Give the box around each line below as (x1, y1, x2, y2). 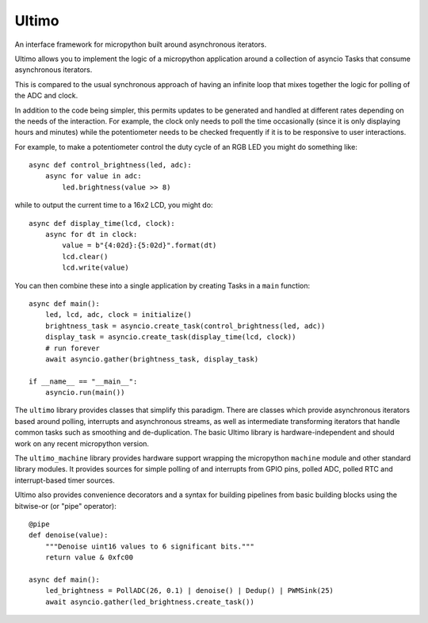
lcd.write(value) (62, 263, 130, 273)
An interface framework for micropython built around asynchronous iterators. (14, 40, 267, 49)
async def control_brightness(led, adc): (29, 161, 192, 170)
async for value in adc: (44, 171, 142, 181)
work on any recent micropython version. (14, 438, 150, 448)
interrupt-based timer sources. (14, 476, 115, 485)
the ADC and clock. (14, 91, 78, 101)
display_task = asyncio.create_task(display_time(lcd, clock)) (44, 333, 296, 342)
